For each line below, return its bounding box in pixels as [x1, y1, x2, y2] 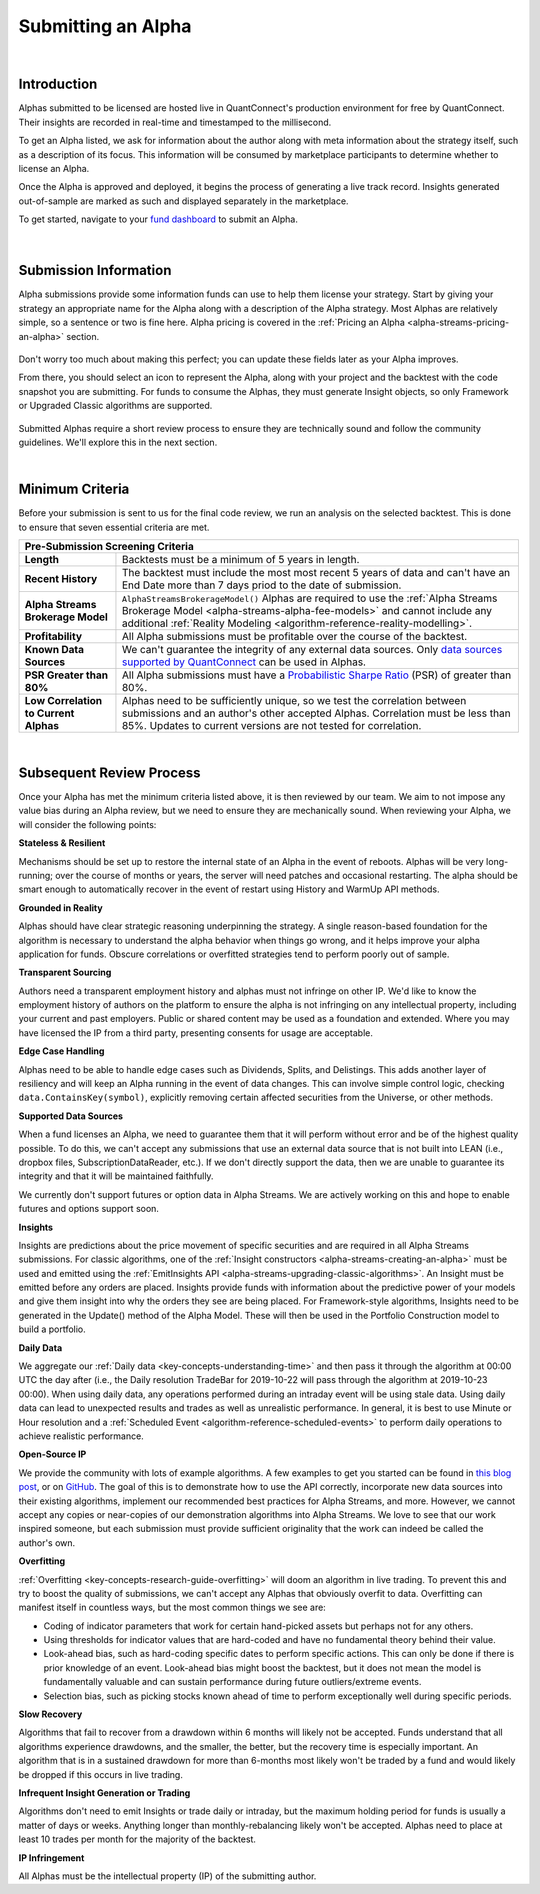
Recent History [24, 572, 98, 586]
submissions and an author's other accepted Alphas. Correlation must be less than [121, 706, 511, 720]
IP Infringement [18, 1851, 85, 1864]
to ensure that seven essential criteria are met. [18, 521, 210, 533]
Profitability [24, 630, 83, 644]
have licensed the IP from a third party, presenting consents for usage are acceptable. [18, 1026, 374, 1039]
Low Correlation [24, 694, 103, 708]
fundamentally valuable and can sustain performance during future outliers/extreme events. [43, 1676, 422, 1688]
